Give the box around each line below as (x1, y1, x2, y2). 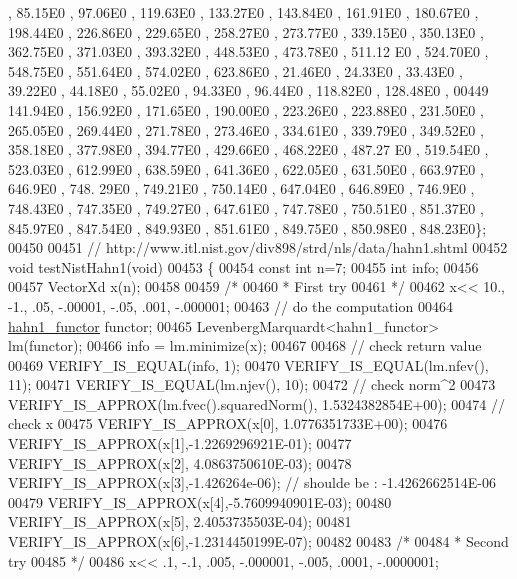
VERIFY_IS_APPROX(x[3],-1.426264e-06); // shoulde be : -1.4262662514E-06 (8, 472, 496, 493)
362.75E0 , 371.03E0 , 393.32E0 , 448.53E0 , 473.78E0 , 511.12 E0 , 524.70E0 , (8, 41, 489, 62)
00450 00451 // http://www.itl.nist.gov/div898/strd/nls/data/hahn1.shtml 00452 (8, 237, 508, 258)
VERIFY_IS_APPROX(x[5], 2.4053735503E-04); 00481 (8, 511, 352, 532)
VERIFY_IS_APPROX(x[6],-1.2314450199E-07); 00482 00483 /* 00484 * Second (8, 531, 509, 552)
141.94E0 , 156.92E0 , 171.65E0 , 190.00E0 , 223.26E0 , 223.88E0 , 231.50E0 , (8, 99, 484, 120)
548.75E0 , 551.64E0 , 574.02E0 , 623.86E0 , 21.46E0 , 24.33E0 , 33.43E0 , (8, 60, 463, 81)
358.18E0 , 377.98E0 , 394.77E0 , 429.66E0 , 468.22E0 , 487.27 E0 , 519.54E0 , (8, 139, 489, 160)
